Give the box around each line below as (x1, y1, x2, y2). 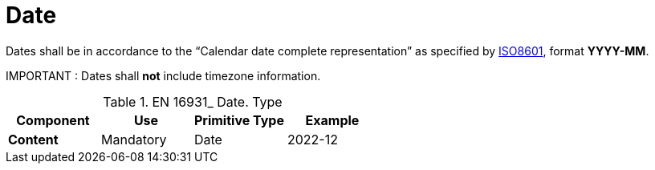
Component (16, 111, 90, 128)
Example (305, 111, 360, 128)
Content (8, 131, 59, 148)
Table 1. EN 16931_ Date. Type (103, 93, 283, 110)
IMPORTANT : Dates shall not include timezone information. (6, 68, 321, 83)
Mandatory (100, 131, 167, 148)
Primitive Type (193, 111, 284, 128)
